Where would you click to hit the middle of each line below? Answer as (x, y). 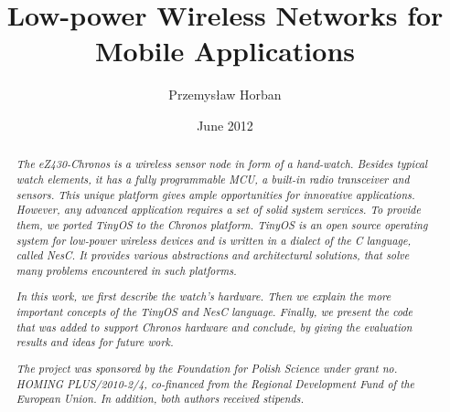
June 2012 (225, 125)
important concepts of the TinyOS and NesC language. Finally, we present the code (214, 312)
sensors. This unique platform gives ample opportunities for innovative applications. (215, 194)
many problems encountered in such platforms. (126, 270)
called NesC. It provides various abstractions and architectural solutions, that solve (213, 255)
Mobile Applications (225, 51)
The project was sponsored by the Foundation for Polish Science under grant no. (207, 368)
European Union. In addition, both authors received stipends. (160, 399)
